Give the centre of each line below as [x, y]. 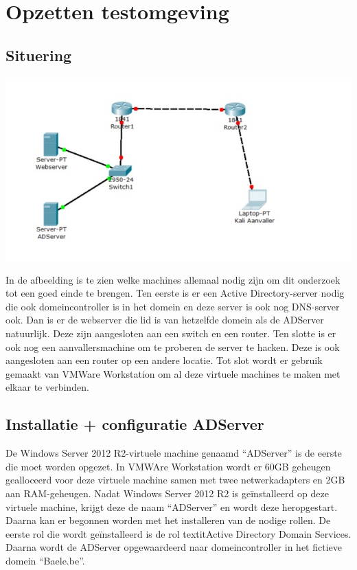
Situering [39, 55]
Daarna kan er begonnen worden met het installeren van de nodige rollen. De [168, 520]
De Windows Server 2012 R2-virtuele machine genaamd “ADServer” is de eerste [174, 453]
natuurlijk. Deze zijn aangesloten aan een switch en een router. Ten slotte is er [171, 333]
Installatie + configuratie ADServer [135, 424]
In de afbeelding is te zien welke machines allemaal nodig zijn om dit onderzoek [173, 279]
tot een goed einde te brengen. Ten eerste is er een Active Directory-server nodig [175, 293]
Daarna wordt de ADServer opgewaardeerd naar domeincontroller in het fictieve [174, 547]
